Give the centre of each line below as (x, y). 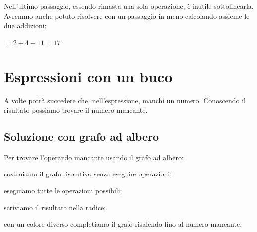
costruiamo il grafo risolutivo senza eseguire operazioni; (88, 174)
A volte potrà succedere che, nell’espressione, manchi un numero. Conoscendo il (125, 100)
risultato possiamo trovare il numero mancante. (76, 110)
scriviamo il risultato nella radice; (55, 207)
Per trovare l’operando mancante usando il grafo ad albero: (94, 157)
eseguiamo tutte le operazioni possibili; (63, 191)
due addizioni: (25, 26)
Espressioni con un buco (88, 76)
